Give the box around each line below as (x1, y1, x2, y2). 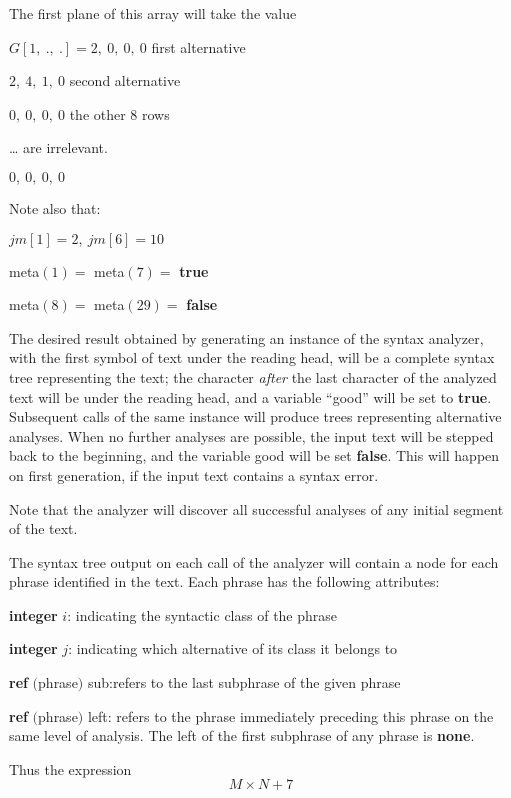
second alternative (69, 70, 181, 91)
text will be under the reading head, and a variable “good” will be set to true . (9, 386, 492, 407)
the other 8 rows (69, 103, 170, 124)
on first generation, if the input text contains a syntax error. (9, 464, 379, 485)
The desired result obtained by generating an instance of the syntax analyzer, (9, 327, 484, 348)
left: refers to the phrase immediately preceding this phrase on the (87, 705, 494, 726)
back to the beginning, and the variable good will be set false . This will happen (9, 445, 500, 466)
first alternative (151, 36, 246, 57)
